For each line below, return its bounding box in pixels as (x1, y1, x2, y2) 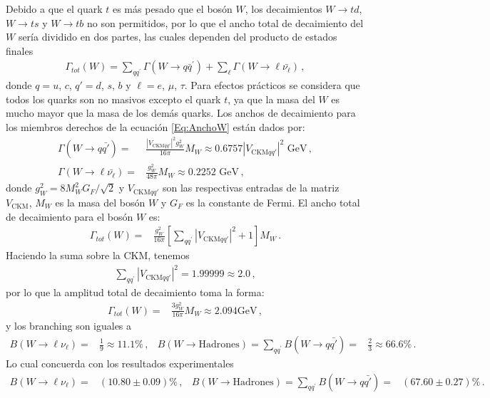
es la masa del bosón (55, 194, 146, 209)
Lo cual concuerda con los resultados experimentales (6, 356, 234, 371)
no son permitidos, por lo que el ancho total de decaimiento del (87, 15, 364, 30)
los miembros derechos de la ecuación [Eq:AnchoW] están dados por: (6, 119, 305, 134)
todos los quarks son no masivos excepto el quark (6, 91, 221, 106)
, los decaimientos (245, 1, 322, 16)
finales (6, 43, 34, 58)
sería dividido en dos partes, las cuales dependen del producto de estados (18, 29, 337, 44)
